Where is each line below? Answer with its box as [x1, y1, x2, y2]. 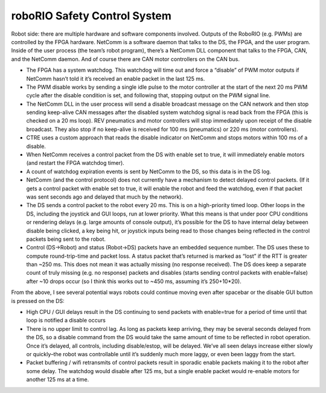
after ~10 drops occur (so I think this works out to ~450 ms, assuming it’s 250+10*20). [26, 278, 241, 285]
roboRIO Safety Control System [11, 9, 172, 22]
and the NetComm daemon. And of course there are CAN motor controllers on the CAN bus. [11, 55, 240, 63]
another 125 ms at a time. [26, 376, 89, 383]
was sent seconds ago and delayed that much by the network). [26, 193, 184, 200]
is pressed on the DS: [11, 297, 65, 304]
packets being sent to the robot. [26, 235, 106, 243]
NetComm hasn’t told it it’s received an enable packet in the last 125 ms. [26, 75, 205, 82]
